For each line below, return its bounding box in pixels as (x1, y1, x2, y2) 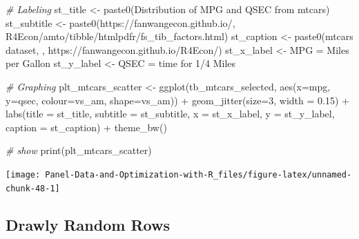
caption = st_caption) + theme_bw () (6, 119, 167, 134)
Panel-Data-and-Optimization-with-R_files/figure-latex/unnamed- (45, 169, 352, 180)
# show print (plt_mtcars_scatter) (6, 143, 152, 157)
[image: (6, 169, 41, 180)
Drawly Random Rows (6, 213, 170, 235)
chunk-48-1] (6, 183, 60, 193)
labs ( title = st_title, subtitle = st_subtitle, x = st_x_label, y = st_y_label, (6, 106, 335, 121)
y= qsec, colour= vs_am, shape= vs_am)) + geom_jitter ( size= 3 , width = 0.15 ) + (6, 93, 349, 107)
